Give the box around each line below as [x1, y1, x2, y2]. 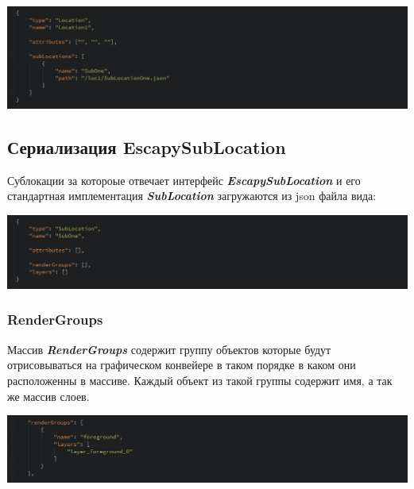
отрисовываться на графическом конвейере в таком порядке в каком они [7, 356, 356, 373]
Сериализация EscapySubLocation [7, 134, 286, 159]
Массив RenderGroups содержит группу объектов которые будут [7, 341, 331, 357]
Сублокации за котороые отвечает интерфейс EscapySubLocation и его [7, 171, 361, 188]
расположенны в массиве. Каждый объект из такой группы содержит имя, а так [7, 372, 393, 388]
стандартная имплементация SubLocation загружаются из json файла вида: [7, 187, 377, 204]
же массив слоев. [7, 387, 90, 404]
